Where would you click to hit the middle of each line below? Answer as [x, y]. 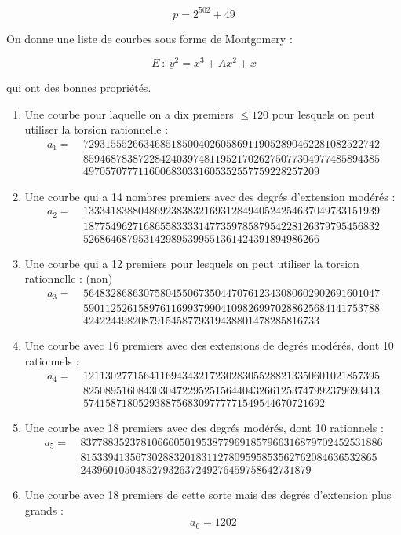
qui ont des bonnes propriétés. [79, 88]
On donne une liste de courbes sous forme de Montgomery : [149, 38]
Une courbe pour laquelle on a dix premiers [129, 114]
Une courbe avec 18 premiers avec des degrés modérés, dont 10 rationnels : [204, 428]
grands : [44, 509]
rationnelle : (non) [69, 278]
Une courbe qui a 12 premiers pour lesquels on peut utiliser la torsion [192, 263]
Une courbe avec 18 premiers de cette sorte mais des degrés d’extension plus [208, 495]
